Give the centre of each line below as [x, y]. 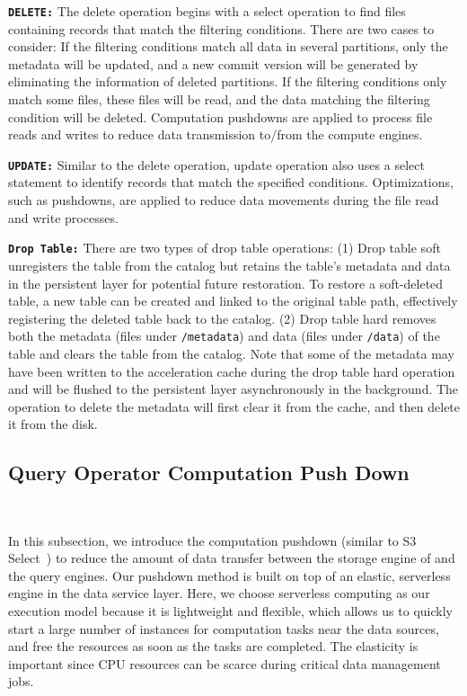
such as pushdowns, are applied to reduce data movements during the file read [224, 200]
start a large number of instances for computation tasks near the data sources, [224, 628]
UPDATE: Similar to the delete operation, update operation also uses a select [216, 164]
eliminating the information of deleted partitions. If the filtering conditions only [228, 81]
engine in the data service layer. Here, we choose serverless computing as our [219, 593]
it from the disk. [53, 424]
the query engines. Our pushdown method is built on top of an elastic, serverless [229, 575]
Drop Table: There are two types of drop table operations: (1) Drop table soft [225, 248]
